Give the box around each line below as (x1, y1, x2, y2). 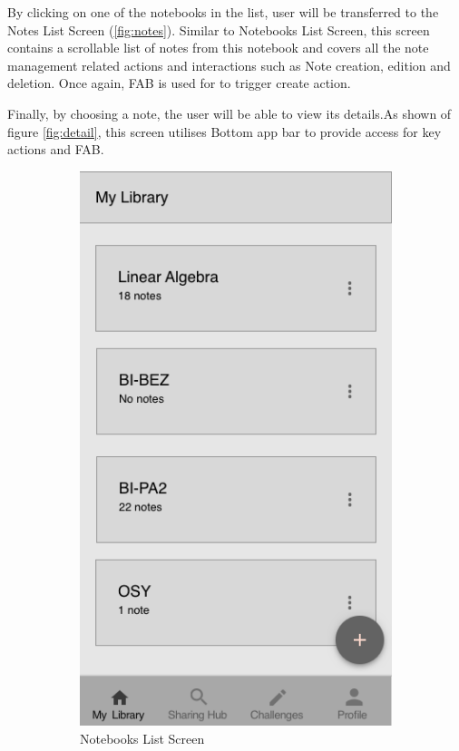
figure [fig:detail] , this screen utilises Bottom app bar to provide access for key (7, 122, 442, 141)
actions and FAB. (7, 140, 104, 159)
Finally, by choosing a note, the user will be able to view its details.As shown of (7, 103, 452, 122)
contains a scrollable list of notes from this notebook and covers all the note (7, 38, 429, 57)
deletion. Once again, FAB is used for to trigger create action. (7, 73, 351, 93)
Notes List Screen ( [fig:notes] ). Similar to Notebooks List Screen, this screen (7, 20, 430, 39)
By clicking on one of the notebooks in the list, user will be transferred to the (7, 3, 439, 21)
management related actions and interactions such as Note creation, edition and (7, 55, 451, 74)
